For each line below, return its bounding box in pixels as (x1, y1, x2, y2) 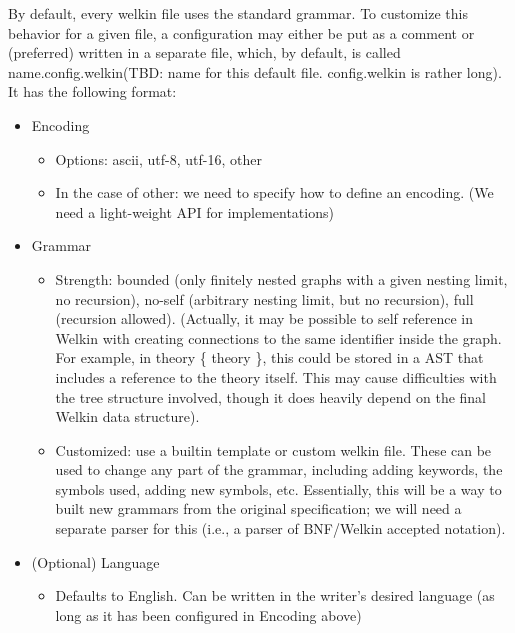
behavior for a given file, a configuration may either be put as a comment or (8, 22, 475, 43)
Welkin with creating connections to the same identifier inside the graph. (55, 327, 502, 348)
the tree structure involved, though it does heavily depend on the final (55, 386, 487, 407)
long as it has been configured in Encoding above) (55, 604, 362, 625)
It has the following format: (8, 81, 177, 102)
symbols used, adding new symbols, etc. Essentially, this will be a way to (55, 478, 502, 499)
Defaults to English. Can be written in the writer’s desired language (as (55, 585, 495, 606)
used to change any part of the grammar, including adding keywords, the (55, 459, 503, 480)
